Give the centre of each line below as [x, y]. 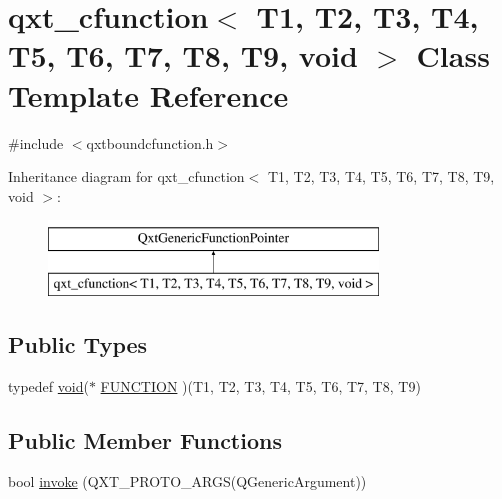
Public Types [78, 343]
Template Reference [148, 94]
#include [36, 142]
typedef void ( [48, 385]
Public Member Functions [145, 439]
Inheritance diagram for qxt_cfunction [126, 176]
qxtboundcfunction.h [150, 142]
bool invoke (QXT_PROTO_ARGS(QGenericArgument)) [187, 481]
